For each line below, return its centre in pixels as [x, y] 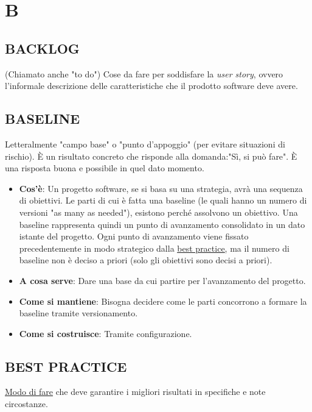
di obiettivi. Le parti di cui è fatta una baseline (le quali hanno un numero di [163, 200]
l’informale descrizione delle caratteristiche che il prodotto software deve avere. [151, 86]
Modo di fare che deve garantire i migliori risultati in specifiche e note [135, 392]
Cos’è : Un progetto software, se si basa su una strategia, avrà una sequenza [161, 188]
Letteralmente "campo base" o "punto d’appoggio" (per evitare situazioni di [145, 144]
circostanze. [26, 404]
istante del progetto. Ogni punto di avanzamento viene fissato [134, 236]
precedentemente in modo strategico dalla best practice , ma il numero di [154, 248]
